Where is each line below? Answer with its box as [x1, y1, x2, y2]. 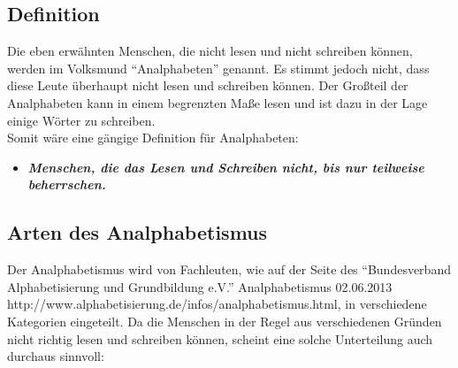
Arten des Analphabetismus [7, 218, 268, 246]
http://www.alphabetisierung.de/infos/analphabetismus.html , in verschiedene [7, 295, 427, 313]
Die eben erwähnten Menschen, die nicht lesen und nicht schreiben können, [7, 42, 413, 60]
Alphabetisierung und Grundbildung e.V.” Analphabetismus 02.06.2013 [7, 277, 393, 295]
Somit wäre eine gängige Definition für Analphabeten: [7, 128, 299, 147]
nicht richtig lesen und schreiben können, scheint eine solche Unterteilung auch [7, 329, 433, 348]
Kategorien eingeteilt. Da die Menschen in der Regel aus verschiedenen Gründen [7, 311, 442, 330]
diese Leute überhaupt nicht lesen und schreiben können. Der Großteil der [7, 76, 408, 95]
